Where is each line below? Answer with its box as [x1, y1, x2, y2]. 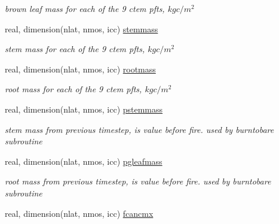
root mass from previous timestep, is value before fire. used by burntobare [5, 175, 271, 187]
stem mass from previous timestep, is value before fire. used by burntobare [5, 123, 274, 135]
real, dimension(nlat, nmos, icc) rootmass [5, 62, 156, 75]
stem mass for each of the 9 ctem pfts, [5, 43, 145, 55]
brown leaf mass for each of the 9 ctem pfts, [5, 2, 165, 14]
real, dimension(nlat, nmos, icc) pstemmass [5, 102, 163, 115]
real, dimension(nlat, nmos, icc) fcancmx [5, 207, 154, 219]
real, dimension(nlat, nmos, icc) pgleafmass [5, 155, 163, 167]
